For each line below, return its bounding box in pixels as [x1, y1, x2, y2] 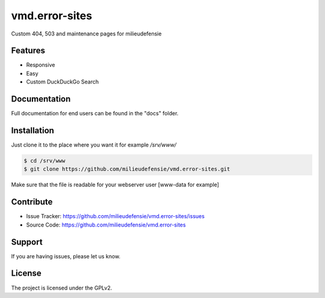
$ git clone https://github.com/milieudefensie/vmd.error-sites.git [23, 166, 231, 172]
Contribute [11, 197, 53, 207]
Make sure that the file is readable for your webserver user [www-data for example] [11, 181, 220, 189]
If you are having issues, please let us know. [11, 252, 120, 260]
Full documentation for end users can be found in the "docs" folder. [11, 110, 179, 117]
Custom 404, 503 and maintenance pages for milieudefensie [11, 30, 162, 37]
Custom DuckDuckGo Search [26, 78, 99, 85]
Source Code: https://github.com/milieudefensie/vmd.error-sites [26, 221, 186, 228]
